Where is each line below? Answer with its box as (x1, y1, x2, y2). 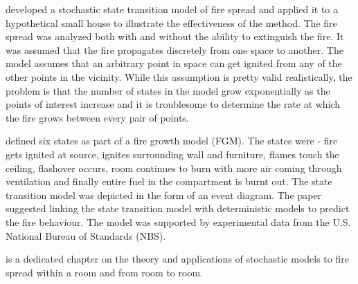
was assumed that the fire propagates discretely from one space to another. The (6, 42, 343, 57)
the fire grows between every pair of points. (6, 110, 189, 124)
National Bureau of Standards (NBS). (6, 228, 166, 243)
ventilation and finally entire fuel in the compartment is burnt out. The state (6, 174, 332, 189)
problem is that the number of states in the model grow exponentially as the (6, 83, 330, 97)
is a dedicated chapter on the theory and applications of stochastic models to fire (6, 252, 349, 266)
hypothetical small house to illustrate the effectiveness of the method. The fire (6, 15, 337, 30)
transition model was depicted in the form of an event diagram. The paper (6, 187, 322, 202)
